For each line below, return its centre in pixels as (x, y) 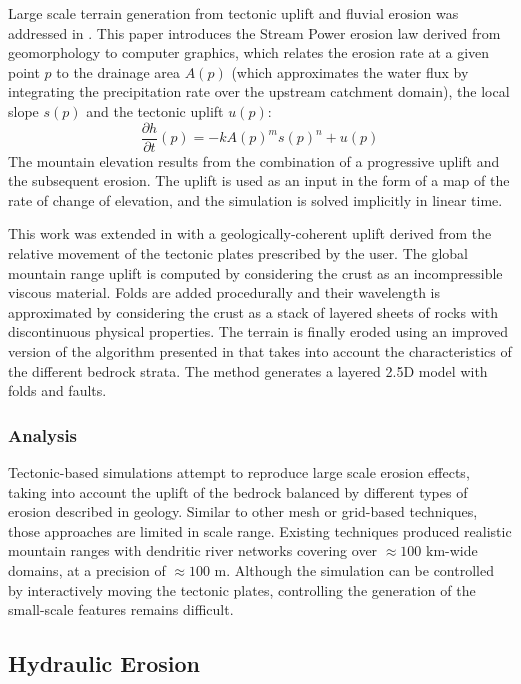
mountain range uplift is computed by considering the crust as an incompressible (255, 272)
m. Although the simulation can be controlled (354, 569)
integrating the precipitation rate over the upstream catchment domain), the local (259, 91)
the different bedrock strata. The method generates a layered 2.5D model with (248, 370)
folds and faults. (57, 390)
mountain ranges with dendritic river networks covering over (193, 550)
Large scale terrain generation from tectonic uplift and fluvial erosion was (233, 13)
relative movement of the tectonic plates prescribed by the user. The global (238, 253)
